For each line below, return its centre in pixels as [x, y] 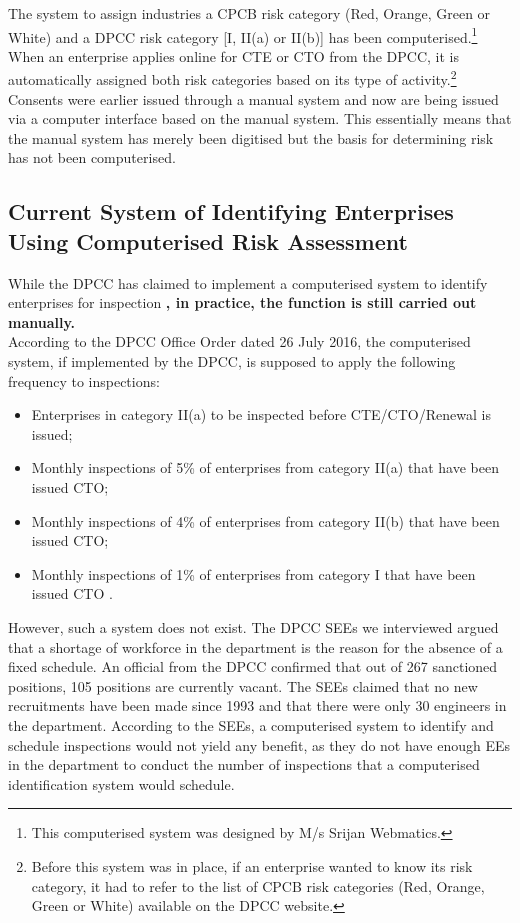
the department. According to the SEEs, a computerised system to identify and [251, 724]
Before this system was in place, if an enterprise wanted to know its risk [252, 865]
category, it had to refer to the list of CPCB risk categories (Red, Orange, [258, 885]
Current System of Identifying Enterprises [231, 211]
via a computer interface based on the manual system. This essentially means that [260, 118]
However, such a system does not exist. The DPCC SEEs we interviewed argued [253, 626]
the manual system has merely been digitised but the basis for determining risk [251, 137]
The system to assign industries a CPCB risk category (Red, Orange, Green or [249, 13]
